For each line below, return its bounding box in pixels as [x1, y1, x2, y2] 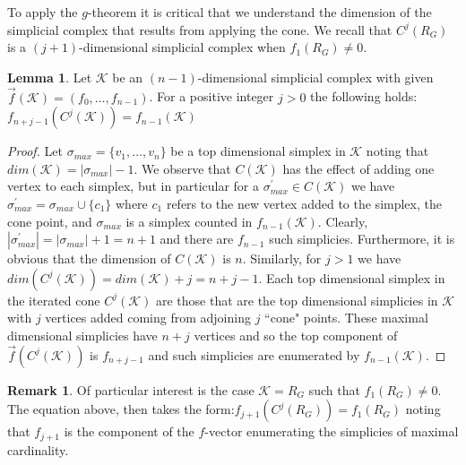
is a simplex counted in [125, 211, 253, 230]
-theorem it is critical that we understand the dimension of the [87, 3, 432, 21]
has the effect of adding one [282, 159, 435, 177]
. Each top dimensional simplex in [258, 268, 445, 287]
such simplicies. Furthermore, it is [269, 229, 455, 248]
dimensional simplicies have [7, 325, 158, 344]
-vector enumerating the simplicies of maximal [204, 422, 459, 441]
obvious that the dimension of [7, 249, 171, 268]
